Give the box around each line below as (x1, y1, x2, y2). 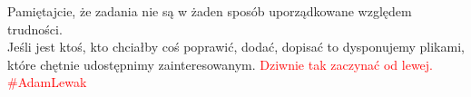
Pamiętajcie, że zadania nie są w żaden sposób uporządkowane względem (7, 2, 412, 20)
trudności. (7, 19, 63, 38)
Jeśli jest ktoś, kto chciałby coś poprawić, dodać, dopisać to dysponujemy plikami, (7, 37, 465, 56)
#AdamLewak (7, 73, 87, 92)
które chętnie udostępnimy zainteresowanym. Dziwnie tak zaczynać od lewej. (7, 54, 433, 73)
